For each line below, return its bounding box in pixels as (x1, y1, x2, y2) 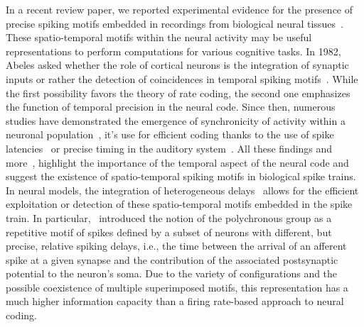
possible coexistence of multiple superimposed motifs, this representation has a (6, 279, 348, 294)
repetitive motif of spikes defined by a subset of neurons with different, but (6, 224, 332, 239)
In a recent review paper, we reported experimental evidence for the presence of (6, 2, 353, 16)
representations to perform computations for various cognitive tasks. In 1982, (6, 43, 341, 58)
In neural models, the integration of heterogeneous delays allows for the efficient (6, 182, 359, 197)
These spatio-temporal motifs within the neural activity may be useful (6, 30, 312, 45)
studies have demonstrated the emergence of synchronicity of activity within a (6, 113, 346, 128)
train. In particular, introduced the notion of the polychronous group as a (6, 210, 332, 225)
